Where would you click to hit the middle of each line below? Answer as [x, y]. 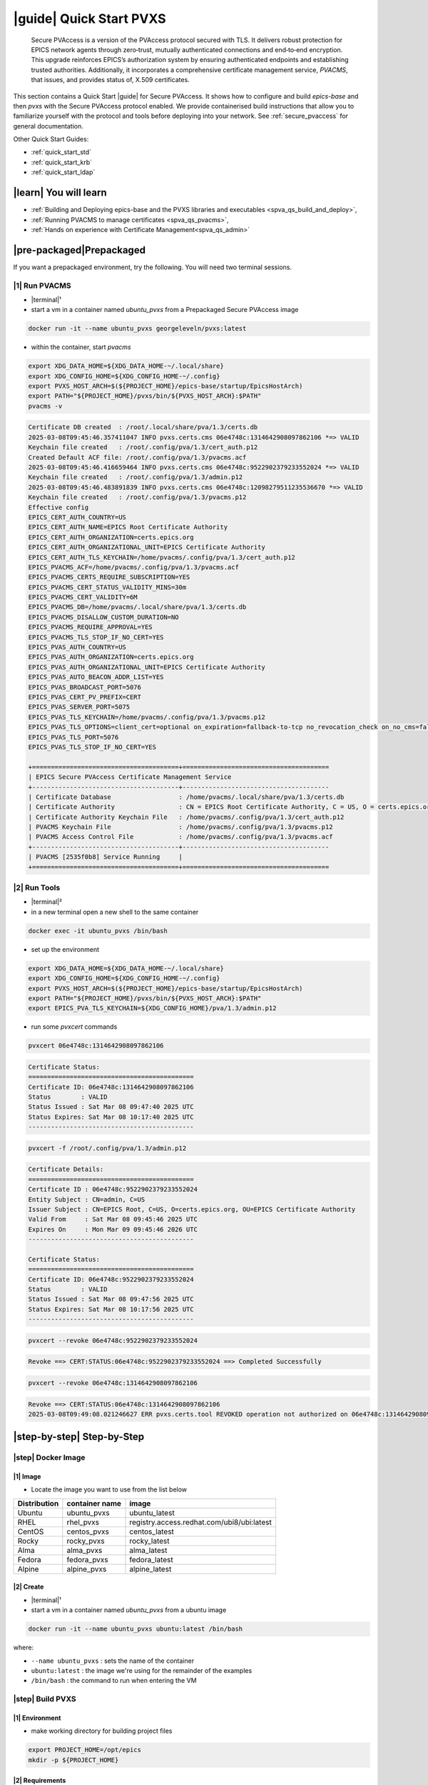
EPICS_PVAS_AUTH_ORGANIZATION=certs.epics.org [111, 657]
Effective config [58, 507]
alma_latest [148, 1550]
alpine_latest [151, 1569]
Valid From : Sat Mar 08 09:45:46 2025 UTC [113, 1220]
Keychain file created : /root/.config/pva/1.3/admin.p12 [136, 477]
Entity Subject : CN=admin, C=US [87, 1199]
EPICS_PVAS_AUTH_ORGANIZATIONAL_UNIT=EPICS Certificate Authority [147, 667]
